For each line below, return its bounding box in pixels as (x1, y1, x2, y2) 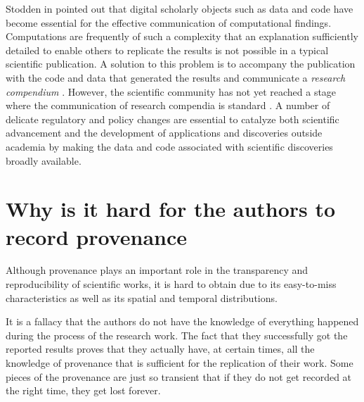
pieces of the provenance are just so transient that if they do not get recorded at (6, 369, 352, 384)
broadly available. (6, 153, 82, 168)
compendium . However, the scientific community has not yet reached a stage (6, 84, 337, 99)
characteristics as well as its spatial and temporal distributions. (6, 290, 278, 305)
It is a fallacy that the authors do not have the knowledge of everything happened (6, 314, 359, 329)
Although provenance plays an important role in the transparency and (6, 263, 308, 277)
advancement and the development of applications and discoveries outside (6, 125, 323, 140)
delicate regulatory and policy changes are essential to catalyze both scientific (6, 111, 339, 126)
